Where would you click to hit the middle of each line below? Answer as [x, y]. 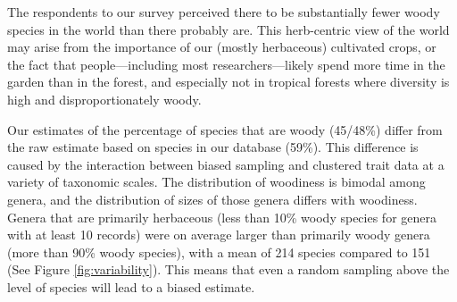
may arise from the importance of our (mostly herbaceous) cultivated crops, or [222, 47]
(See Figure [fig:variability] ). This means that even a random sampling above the [228, 269]
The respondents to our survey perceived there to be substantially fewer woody [224, 12]
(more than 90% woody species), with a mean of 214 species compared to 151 [219, 252]
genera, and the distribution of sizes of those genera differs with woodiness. [212, 199]
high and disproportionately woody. [104, 99]
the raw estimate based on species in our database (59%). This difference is [213, 147]
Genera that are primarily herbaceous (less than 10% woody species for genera [222, 217]
